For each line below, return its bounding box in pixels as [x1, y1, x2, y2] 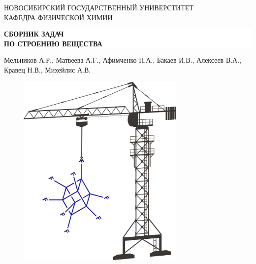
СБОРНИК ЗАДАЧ [4, 29, 64, 39]
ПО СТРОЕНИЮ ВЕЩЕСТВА [4, 38, 102, 48]
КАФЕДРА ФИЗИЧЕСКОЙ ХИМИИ [4, 12, 113, 22]
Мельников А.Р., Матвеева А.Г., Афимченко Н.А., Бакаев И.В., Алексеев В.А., [4, 55, 242, 65]
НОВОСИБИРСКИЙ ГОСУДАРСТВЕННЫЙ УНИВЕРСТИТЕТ [4, 2, 193, 12]
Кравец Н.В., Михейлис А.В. [4, 64, 91, 75]
